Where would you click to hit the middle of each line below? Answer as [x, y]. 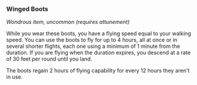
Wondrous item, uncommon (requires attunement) [68, 22]
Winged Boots [27, 9]
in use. [14, 77]
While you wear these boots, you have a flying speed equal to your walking [99, 34]
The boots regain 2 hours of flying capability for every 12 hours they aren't [98, 71]
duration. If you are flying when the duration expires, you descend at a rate [99, 53]
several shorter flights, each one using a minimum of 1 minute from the [93, 46]
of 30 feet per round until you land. [49, 59]
